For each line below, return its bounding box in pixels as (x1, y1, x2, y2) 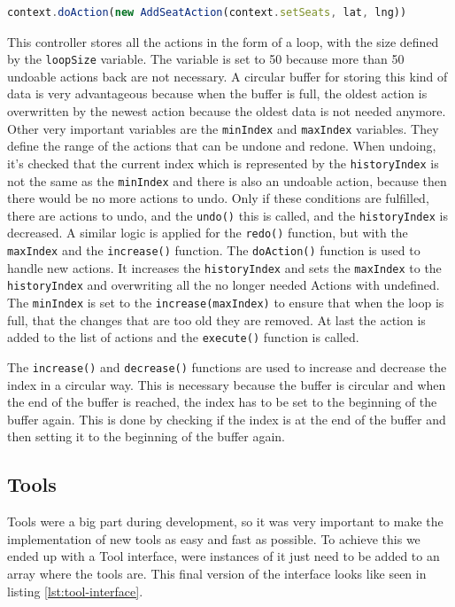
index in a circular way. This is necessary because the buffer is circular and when (7, 375, 446, 393)
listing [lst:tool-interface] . (7, 581, 143, 600)
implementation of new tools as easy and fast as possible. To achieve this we (7, 529, 420, 548)
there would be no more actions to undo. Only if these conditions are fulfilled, (7, 189, 429, 207)
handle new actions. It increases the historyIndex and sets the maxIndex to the (7, 258, 442, 276)
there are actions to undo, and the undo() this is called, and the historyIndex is (7, 206, 448, 224)
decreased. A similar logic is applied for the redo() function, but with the (7, 223, 408, 242)
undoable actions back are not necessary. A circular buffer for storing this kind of (7, 66, 448, 85)
